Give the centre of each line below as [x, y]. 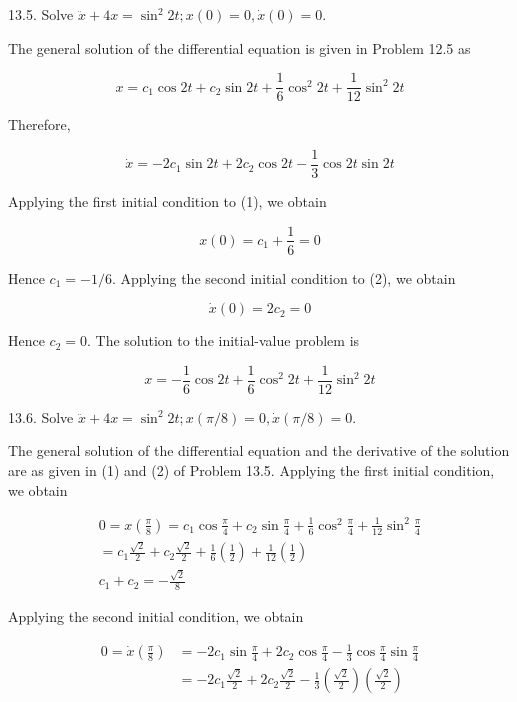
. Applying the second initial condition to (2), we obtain [283, 277]
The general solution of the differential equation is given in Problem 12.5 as [239, 47]
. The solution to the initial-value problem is [223, 340]
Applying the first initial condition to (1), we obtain [167, 200]
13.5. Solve [41, 14]
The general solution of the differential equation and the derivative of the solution [259, 450]
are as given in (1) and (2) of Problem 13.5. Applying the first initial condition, [251, 470]
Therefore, [39, 124]
